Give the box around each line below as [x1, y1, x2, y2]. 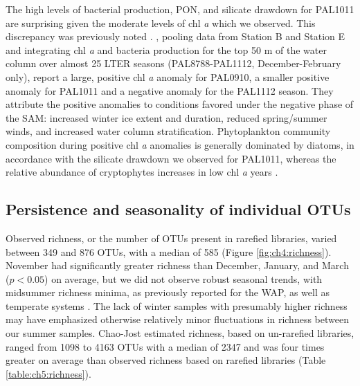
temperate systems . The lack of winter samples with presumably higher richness [6, 298, 348, 313]
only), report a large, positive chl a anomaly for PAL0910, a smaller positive [6, 69, 330, 84]
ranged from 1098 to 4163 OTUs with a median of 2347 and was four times [6, 339, 325, 353]
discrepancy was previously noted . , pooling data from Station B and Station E [6, 29, 345, 44]
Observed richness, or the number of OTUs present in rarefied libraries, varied [6, 230, 337, 245]
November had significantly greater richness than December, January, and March [6, 258, 349, 273]
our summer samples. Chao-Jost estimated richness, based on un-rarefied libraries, [6, 326, 354, 340]
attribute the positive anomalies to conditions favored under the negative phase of [6, 97, 354, 111]
